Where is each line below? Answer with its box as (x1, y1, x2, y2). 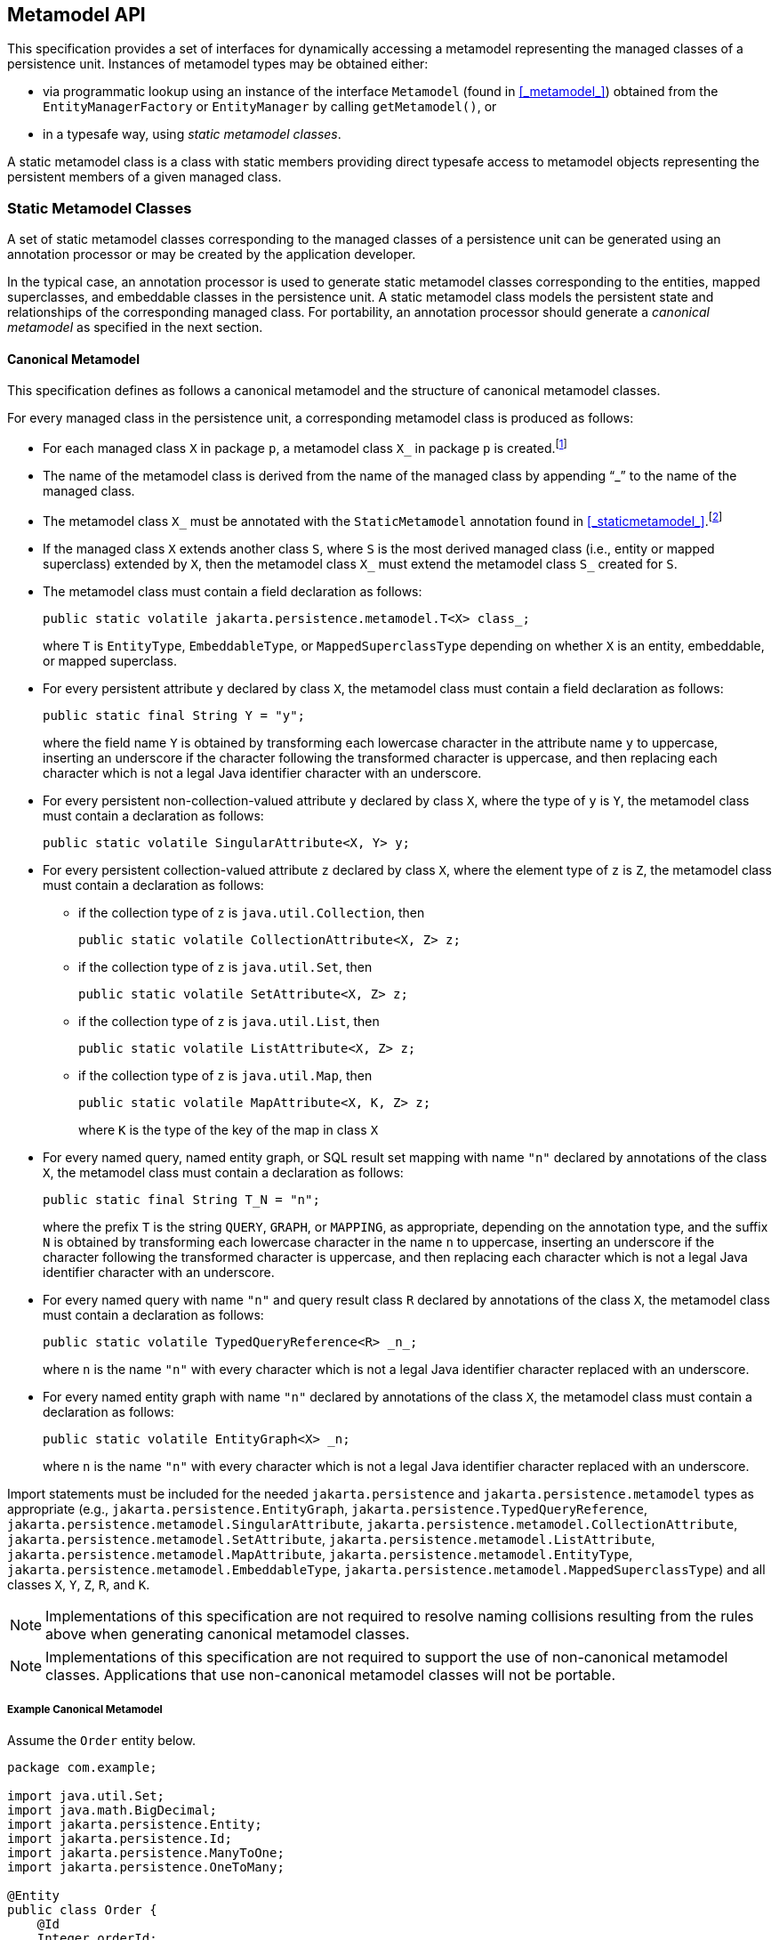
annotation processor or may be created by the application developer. (7, 247, 416, 263)
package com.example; (7, 1760, 157, 1775)
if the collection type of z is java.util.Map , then (78, 1067, 373, 1083)
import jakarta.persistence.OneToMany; (7, 1860, 285, 1875)
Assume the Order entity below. (7, 1733, 196, 1749)
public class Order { (7, 1903, 157, 1918)
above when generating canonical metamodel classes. (45, 1624, 410, 1643)
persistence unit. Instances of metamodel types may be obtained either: (7, 56, 429, 72)
